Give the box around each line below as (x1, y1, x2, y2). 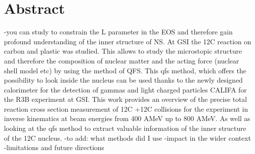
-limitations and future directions (4, 142, 104, 153)
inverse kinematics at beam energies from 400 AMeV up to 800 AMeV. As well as (4, 113, 251, 123)
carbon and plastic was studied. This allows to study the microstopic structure (4, 46, 242, 56)
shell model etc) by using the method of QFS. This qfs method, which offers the (4, 65, 247, 75)
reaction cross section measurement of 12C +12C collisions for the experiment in (4, 103, 248, 114)
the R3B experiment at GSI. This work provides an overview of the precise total (4, 94, 247, 104)
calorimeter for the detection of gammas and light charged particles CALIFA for (4, 84, 247, 94)
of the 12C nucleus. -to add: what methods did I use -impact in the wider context (4, 132, 251, 143)
